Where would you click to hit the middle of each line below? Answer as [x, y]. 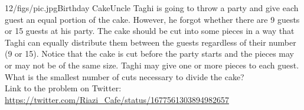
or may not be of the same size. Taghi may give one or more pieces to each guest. [152, 65]
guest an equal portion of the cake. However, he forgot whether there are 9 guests [152, 19]
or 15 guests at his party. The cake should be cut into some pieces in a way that [150, 31]
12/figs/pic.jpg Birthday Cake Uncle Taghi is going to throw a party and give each [152, 8]
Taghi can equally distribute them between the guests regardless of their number [151, 42]
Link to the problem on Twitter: [63, 88]
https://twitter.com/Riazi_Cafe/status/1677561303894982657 [117, 99]
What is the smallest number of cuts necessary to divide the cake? [125, 76]
